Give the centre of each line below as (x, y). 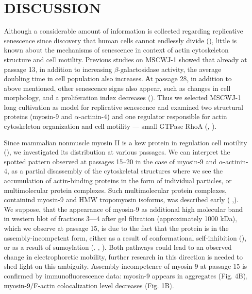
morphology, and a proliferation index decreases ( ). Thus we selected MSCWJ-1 (123, 97)
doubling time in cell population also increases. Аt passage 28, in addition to (118, 78)
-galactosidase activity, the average (170, 69)
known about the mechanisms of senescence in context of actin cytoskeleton (116, 50)
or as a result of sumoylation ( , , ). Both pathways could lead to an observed (118, 247)
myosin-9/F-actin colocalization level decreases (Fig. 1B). (89, 285)
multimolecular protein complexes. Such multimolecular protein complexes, (115, 190)
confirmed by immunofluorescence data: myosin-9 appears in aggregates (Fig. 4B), (126, 275)
